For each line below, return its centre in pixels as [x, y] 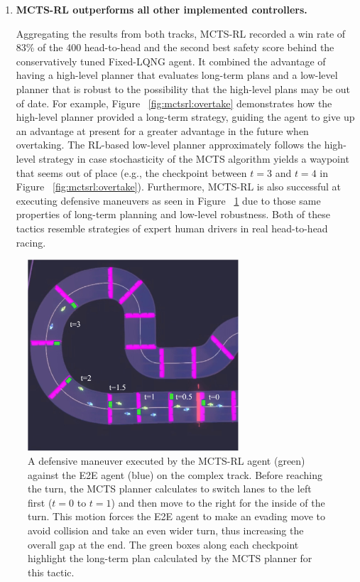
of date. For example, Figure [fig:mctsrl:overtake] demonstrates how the [174, 103]
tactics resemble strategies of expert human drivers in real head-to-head [172, 228]
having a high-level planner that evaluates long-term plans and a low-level [177, 75]
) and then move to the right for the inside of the [218, 502]
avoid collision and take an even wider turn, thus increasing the [166, 530]
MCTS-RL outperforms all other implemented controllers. [162, 9]
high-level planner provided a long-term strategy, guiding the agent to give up [185, 117]
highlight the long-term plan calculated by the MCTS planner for [170, 558]
